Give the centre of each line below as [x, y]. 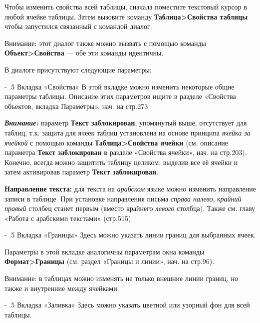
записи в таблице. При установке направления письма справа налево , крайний [123, 198]
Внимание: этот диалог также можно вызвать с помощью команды [105, 43]
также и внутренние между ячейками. [62, 288]
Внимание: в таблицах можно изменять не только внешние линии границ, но [122, 278]
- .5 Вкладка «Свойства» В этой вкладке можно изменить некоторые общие [120, 86]
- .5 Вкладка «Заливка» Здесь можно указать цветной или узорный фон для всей [127, 305]
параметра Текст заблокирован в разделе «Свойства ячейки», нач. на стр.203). [126, 152]
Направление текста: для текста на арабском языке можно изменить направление [130, 188]
